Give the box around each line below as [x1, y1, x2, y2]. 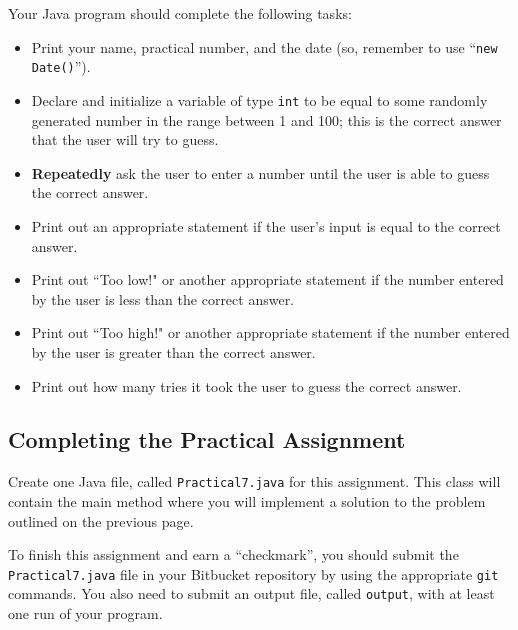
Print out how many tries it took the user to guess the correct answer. [31, 375, 462, 396]
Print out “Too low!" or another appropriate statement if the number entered [31, 269, 504, 290]
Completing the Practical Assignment [8, 424, 406, 455]
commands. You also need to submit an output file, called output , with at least [8, 583, 495, 604]
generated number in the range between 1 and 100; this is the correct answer [31, 109, 502, 130]
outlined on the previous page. [8, 510, 194, 531]
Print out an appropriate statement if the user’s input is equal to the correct [31, 215, 501, 236]
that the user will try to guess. [31, 129, 219, 150]
